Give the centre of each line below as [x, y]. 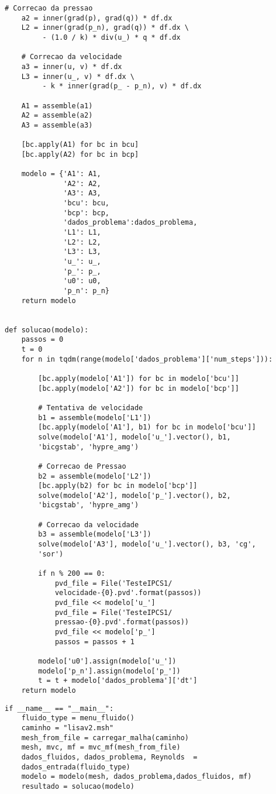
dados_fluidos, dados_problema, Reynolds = [109, 757]
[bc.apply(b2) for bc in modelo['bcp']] [118, 486]
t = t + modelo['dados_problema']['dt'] [118, 681]
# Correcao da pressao [49, 8]
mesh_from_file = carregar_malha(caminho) [105, 738]
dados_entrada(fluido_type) [76, 767]
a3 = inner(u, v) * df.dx [72, 66]
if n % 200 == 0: [72, 574]
